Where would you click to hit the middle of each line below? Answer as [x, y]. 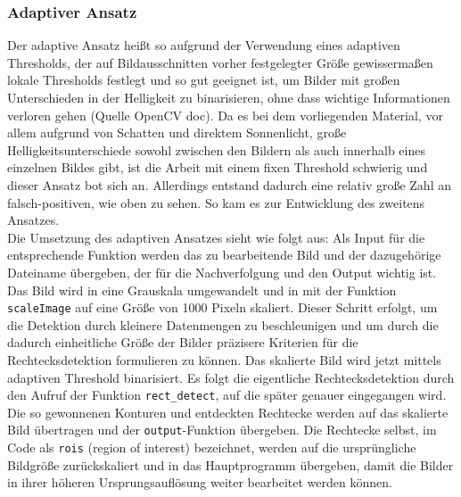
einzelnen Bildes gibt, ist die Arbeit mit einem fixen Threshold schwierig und [218, 167]
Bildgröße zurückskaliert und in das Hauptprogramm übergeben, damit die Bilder [230, 464]
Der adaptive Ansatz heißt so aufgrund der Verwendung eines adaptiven [204, 45]
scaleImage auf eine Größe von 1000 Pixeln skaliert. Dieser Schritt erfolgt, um [222, 307]
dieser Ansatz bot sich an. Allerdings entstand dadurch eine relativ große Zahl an [229, 184]
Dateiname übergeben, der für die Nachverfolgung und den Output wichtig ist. [222, 272]
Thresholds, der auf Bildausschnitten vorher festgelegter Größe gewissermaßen [220, 62]
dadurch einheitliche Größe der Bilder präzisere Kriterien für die [183, 342]
